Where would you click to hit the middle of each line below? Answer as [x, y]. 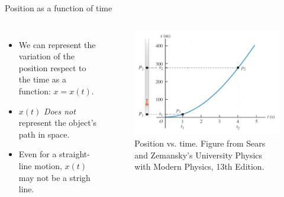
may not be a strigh [54, 177]
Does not [60, 111]
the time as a [42, 79]
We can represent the [57, 44]
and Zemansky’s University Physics [199, 155]
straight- [75, 154]
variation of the [46, 56]
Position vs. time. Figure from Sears [200, 143]
